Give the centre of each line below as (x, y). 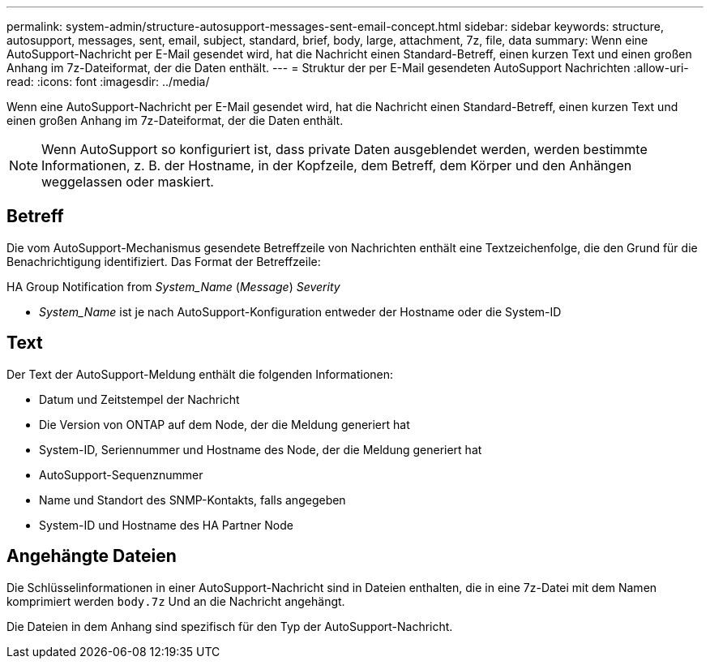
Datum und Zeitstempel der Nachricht (139, 399)
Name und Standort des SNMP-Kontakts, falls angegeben (192, 500)
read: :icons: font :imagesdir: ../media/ (108, 82)
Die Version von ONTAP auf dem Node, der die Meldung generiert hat (225, 424)
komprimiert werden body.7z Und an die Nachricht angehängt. (176, 601)
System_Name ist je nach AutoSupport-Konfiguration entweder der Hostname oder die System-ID (300, 311)
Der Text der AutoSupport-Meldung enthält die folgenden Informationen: (200, 374)
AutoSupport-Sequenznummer (121, 474)
